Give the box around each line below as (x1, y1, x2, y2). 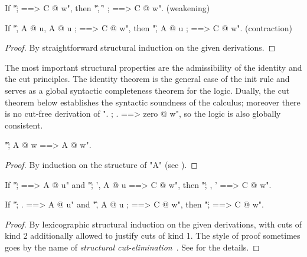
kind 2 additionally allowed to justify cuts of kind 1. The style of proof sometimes (5, 229, 301, 242)
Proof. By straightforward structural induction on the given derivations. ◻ (5, 41, 276, 54)
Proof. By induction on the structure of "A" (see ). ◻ (5, 158, 198, 170)
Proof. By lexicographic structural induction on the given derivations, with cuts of (5, 218, 302, 230)
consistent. (5, 118, 43, 131)
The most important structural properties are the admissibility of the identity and (5, 61, 302, 73)
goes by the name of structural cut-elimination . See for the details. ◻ (5, 240, 260, 253)
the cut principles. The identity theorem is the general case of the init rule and (5, 73, 290, 85)
